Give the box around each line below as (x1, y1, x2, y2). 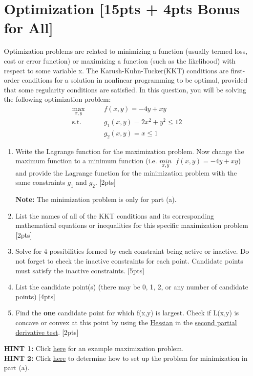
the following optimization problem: (4, 94, 111, 104)
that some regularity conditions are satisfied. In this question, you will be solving (4, 84, 247, 94)
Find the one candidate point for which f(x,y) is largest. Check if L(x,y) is (15, 308, 239, 318)
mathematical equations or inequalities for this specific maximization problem (15, 220, 248, 230)
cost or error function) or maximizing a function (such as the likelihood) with (4, 55, 236, 66)
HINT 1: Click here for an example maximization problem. (4, 343, 184, 354)
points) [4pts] (15, 291, 55, 301)
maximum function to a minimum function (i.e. (15, 155, 157, 166)
